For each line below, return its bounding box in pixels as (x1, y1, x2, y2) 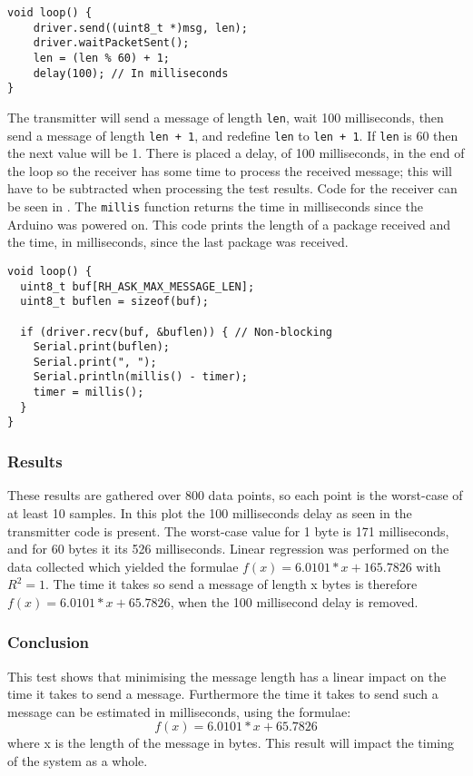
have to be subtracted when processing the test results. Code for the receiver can (7, 179, 458, 198)
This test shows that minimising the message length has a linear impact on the (7, 666, 447, 685)
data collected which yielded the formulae (7, 556, 239, 575)
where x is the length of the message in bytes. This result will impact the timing (7, 733, 455, 752)
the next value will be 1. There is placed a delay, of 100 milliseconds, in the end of (7, 143, 465, 162)
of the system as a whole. (7, 751, 148, 771)
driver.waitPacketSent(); (33, 36, 190, 50)
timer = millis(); (33, 386, 144, 399)
